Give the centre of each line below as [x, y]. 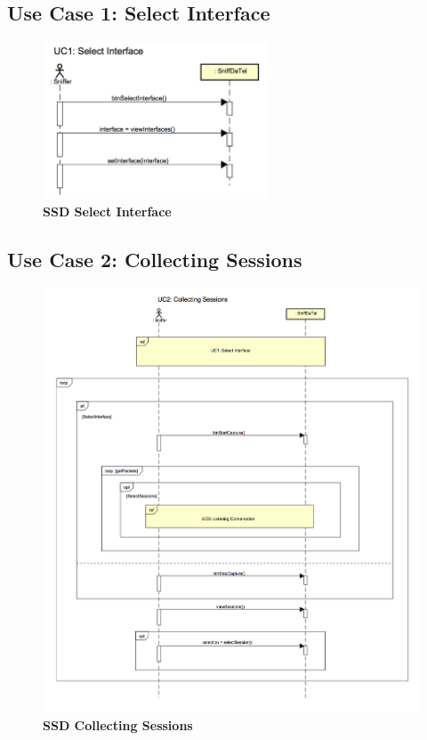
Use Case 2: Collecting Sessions [155, 259]
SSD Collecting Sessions [118, 724]
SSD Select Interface [107, 211]
